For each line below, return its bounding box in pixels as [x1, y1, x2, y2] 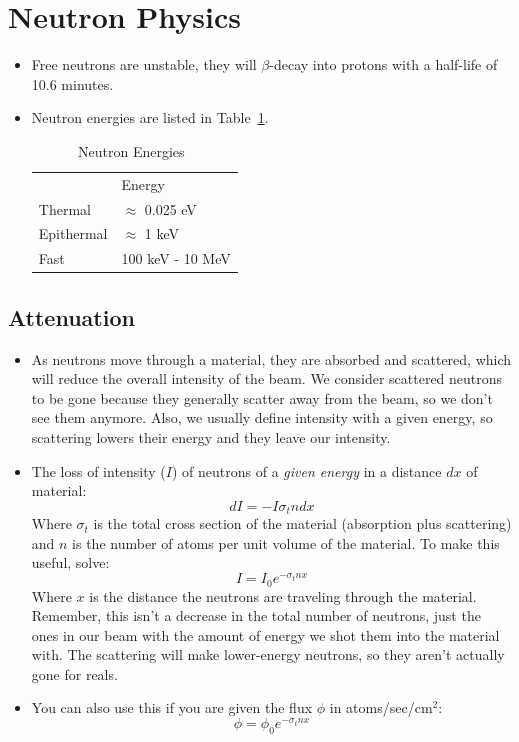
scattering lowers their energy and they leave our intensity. [31, 426, 391, 447]
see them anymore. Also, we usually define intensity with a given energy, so [31, 407, 493, 428]
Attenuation [8, 301, 135, 332]
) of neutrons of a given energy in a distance [171, 460, 442, 481]
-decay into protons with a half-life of [269, 54, 498, 75]
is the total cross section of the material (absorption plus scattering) [93, 513, 512, 534]
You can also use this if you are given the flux [31, 697, 313, 718]
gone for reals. [31, 663, 118, 684]
